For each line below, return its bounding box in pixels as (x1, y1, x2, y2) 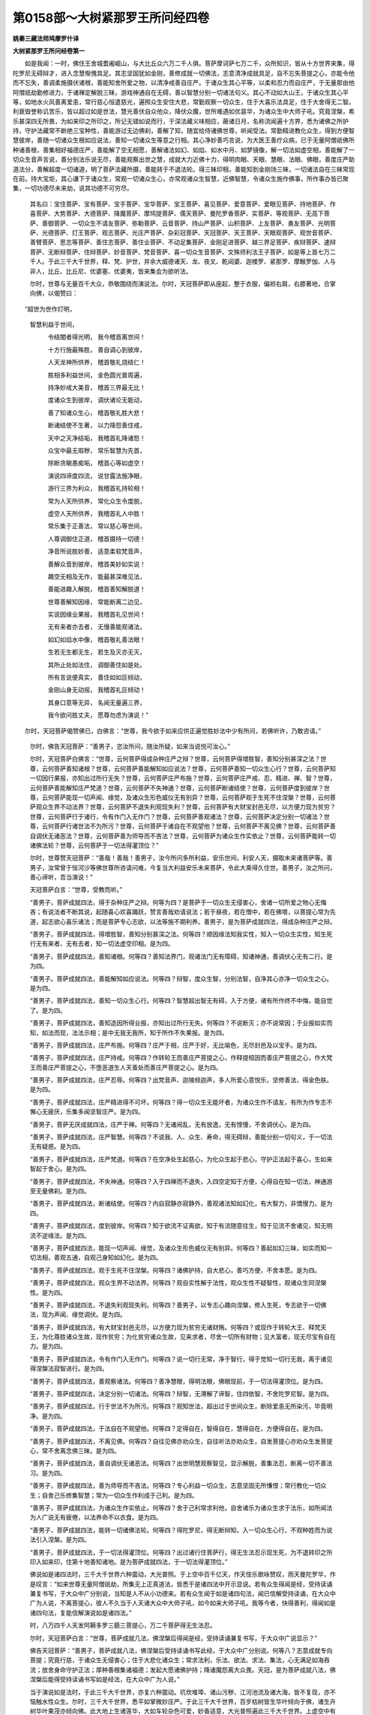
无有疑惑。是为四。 (29, 1142, 84, 1150)
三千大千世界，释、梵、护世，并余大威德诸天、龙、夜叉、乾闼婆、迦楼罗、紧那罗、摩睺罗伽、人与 (59, 257, 336, 265)
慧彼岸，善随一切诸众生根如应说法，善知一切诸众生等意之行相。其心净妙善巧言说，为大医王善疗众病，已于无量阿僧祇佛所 (12, 136, 355, 144)
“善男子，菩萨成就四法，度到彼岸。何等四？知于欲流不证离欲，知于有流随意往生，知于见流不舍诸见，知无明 (29, 1222, 333, 1230)
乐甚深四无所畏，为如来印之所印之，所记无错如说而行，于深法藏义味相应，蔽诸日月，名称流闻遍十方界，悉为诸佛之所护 (12, 117, 349, 125)
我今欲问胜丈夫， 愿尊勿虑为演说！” (47, 711, 149, 720)
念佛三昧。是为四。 (65, 1446, 120, 1454)
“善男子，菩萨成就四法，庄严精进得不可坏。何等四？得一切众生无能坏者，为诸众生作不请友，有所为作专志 (29, 1098, 327, 1106)
